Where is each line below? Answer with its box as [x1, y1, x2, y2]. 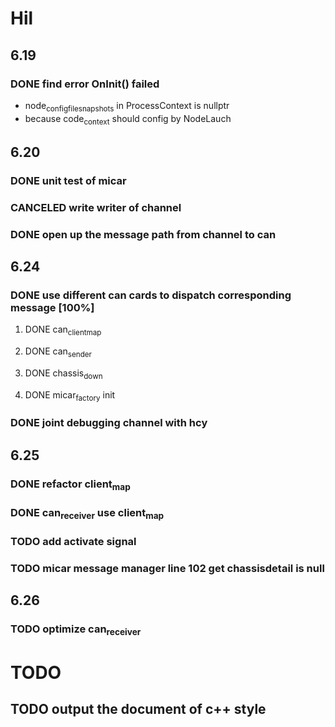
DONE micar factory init [24, 388, 116, 403]
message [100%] [10, 300, 95, 314]
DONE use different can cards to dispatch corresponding [10, 288, 292, 302]
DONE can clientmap [24, 323, 102, 338]
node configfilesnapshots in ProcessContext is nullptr [24, 99, 230, 114]
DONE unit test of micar [10, 173, 127, 187]
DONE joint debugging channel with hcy [10, 416, 208, 430]
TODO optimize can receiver [10, 622, 142, 638]
